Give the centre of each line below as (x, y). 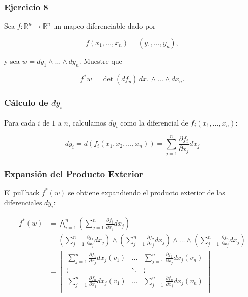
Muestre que (103, 60)
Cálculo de (26, 102)
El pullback (22, 192)
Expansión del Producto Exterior (74, 173)
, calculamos (87, 122)
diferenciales (23, 202)
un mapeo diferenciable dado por (104, 26)
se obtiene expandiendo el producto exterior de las (146, 192)
